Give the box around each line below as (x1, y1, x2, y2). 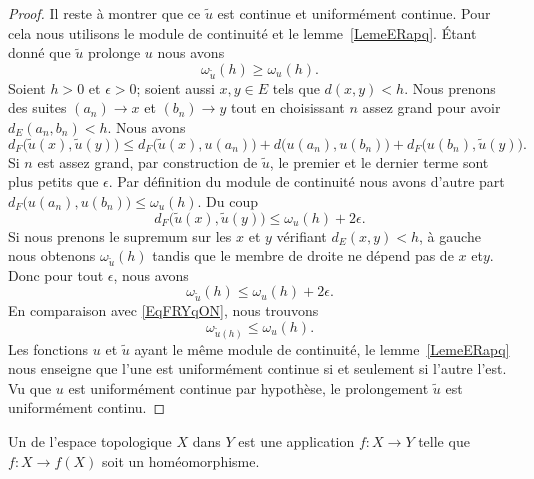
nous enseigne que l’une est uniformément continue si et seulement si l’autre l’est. (8, 358, 507, 379)
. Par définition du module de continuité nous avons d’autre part (108, 171, 505, 192)
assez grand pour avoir (362, 97, 501, 118)
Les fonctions (8, 338, 89, 359)
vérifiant (276, 225, 327, 246)
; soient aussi (136, 77, 215, 98)
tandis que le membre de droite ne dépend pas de (152, 245, 454, 266)
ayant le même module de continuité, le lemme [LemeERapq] (134, 338, 510, 359)
